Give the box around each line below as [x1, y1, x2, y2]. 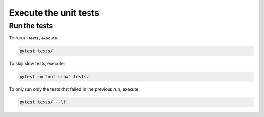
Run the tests [9, 21, 53, 30]
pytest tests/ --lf [19, 99, 66, 105]
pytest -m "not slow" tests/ [19, 74, 89, 79]
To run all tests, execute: [9, 35, 59, 41]
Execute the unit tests [9, 7, 100, 18]
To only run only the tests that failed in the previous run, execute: [9, 86, 140, 92]
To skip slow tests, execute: [9, 61, 65, 67]
